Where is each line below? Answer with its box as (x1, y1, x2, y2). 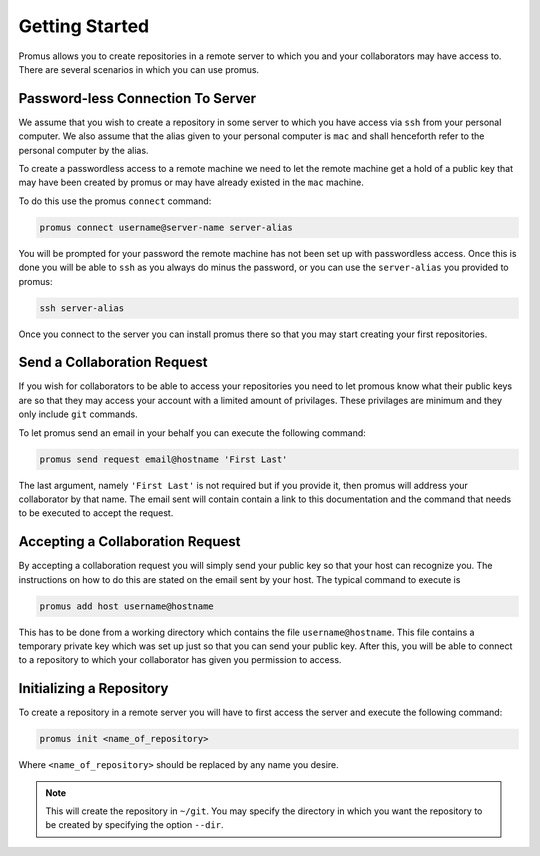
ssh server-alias (39, 302, 125, 314)
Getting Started (18, 15, 150, 37)
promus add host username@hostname (39, 600, 214, 612)
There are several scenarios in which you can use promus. (18, 63, 260, 75)
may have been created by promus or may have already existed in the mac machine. (18, 176, 365, 189)
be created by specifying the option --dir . (45, 819, 224, 831)
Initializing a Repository (18, 680, 169, 697)
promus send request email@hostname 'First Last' (39, 453, 288, 465)
